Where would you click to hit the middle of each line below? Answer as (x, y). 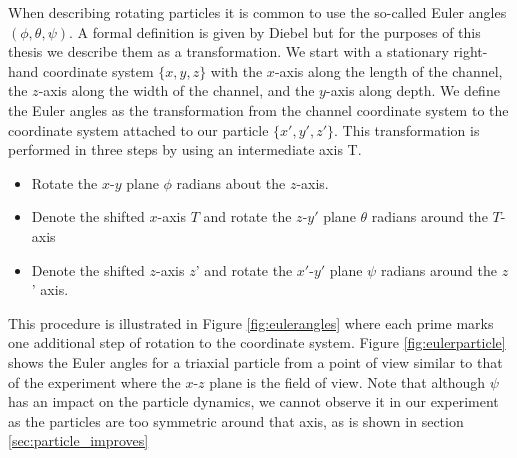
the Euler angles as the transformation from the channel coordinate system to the (258, 109)
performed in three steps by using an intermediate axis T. (185, 149)
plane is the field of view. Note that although (347, 381)
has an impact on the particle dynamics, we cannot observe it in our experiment (253, 401)
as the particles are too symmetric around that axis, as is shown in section (236, 420)
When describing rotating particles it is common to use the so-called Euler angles (257, 12)
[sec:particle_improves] (78, 440)
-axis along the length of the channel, (388, 70)
